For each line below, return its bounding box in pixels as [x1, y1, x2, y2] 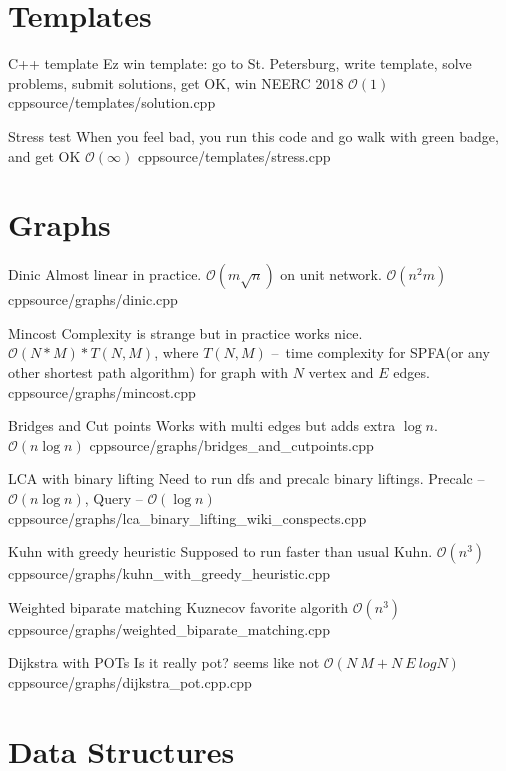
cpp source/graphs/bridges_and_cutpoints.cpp [89, 434, 374, 455]
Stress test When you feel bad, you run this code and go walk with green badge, [8, 125, 499, 146]
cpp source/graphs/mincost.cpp [8, 381, 196, 402]
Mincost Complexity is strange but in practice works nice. [8, 322, 363, 343]
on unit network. [280, 264, 382, 285]
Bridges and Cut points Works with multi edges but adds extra [8, 415, 396, 436]
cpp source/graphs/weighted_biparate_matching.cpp [8, 618, 330, 639]
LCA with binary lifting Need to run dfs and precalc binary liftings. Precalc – [8, 468, 485, 489]
